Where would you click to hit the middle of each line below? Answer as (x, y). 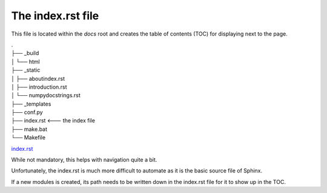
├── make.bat (29, 129)
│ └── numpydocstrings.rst (46, 95)
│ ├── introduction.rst (39, 87)
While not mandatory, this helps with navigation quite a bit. (84, 160)
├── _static (26, 70)
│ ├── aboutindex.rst (38, 78)
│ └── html (25, 62)
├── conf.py (27, 112)
